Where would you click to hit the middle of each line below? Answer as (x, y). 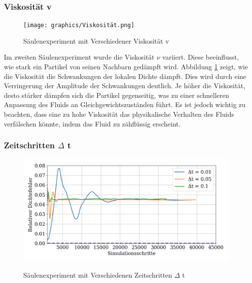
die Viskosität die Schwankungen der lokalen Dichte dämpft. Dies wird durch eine (125, 76)
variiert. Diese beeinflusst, (200, 57)
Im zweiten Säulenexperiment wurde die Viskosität (79, 57)
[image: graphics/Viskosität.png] (79, 25)
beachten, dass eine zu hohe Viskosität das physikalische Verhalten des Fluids (119, 114)
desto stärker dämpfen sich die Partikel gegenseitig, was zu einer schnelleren (117, 95)
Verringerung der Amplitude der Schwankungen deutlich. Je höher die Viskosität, (125, 86)
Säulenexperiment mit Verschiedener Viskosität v (96, 40)
